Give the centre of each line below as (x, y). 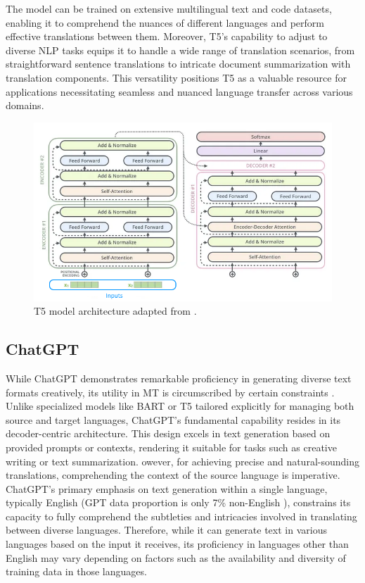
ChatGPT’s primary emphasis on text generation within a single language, (167, 488)
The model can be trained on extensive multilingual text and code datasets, (169, 8)
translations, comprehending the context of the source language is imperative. (173, 475)
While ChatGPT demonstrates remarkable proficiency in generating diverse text (179, 378)
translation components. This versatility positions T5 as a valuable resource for (176, 77)
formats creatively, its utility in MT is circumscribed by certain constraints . (170, 392)
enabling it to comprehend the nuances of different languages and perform (165, 22)
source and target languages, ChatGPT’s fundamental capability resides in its (173, 419)
